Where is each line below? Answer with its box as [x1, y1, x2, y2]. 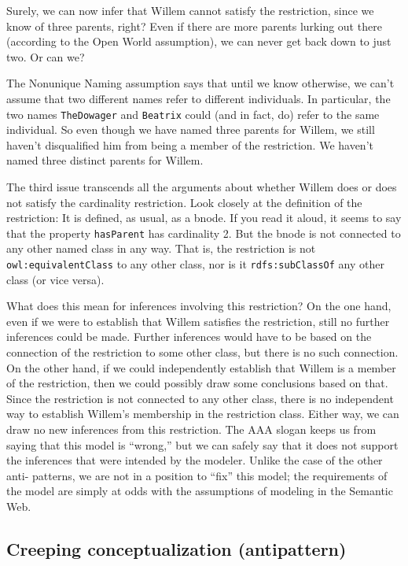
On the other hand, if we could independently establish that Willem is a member [6, 359, 396, 375]
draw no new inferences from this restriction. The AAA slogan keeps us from [6, 421, 377, 438]
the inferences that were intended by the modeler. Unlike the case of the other [6, 452, 383, 468]
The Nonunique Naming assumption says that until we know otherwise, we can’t [6, 75, 395, 91]
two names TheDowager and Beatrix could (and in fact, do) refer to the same [6, 105, 380, 122]
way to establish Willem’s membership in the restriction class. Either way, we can [6, 405, 399, 422]
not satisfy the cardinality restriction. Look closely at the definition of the [6, 194, 362, 210]
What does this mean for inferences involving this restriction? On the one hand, [6, 298, 391, 314]
